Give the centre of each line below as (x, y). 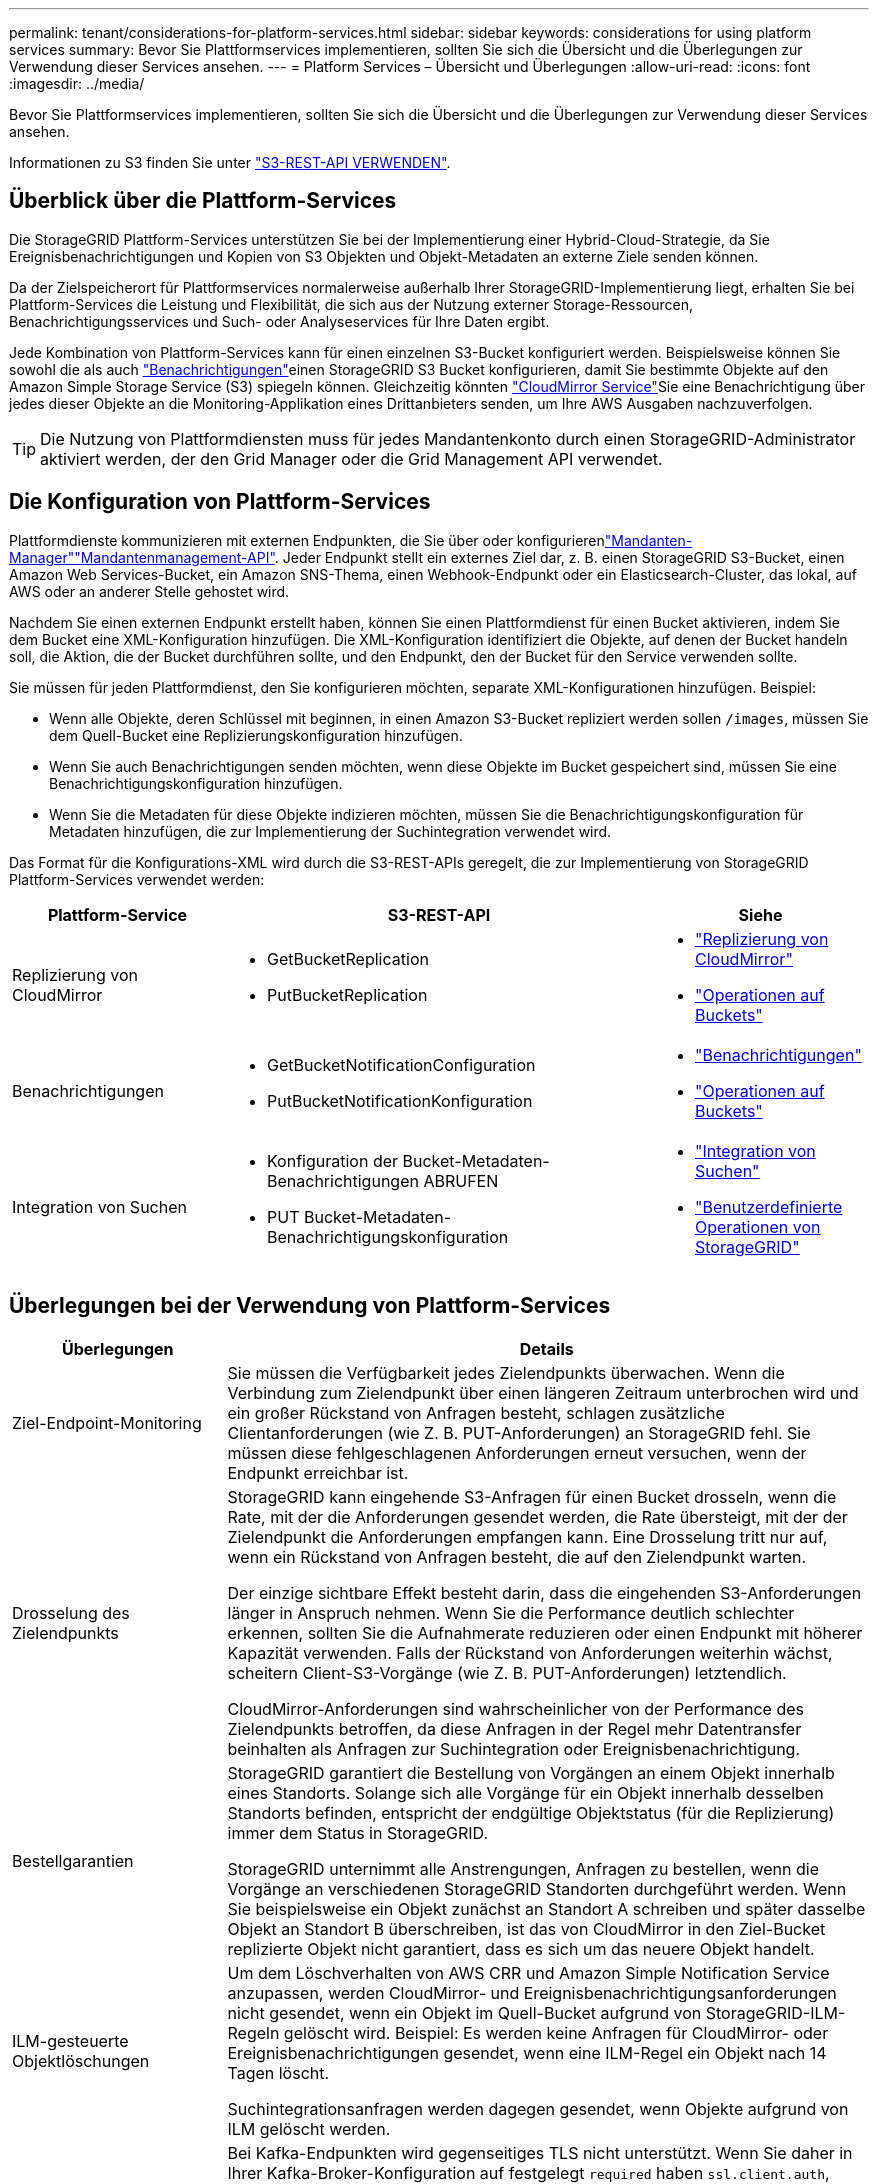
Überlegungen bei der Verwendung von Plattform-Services (310, 1306)
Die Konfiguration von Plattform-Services (220, 502)
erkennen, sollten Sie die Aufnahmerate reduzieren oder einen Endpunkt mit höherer (545, 1632)
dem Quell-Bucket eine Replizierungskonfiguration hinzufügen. (256, 735)
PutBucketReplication (347, 994)
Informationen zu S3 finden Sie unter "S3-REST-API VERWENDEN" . (230, 162)
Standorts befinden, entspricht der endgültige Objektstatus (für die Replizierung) (531, 1812)
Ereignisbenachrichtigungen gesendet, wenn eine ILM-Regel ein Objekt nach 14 (527, 2052)
